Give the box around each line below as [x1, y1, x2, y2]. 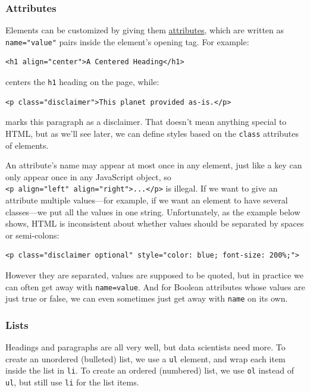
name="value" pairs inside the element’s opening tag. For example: [5, 35, 249, 48]
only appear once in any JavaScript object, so [5, 170, 171, 183]
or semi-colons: [5, 228, 60, 241]
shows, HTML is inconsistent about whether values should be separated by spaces [5, 217, 304, 230]
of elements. [5, 139, 49, 151]
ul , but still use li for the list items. [5, 376, 139, 388]
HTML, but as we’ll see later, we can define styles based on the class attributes [5, 127, 299, 139]
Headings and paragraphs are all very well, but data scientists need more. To [5, 341, 286, 353]
